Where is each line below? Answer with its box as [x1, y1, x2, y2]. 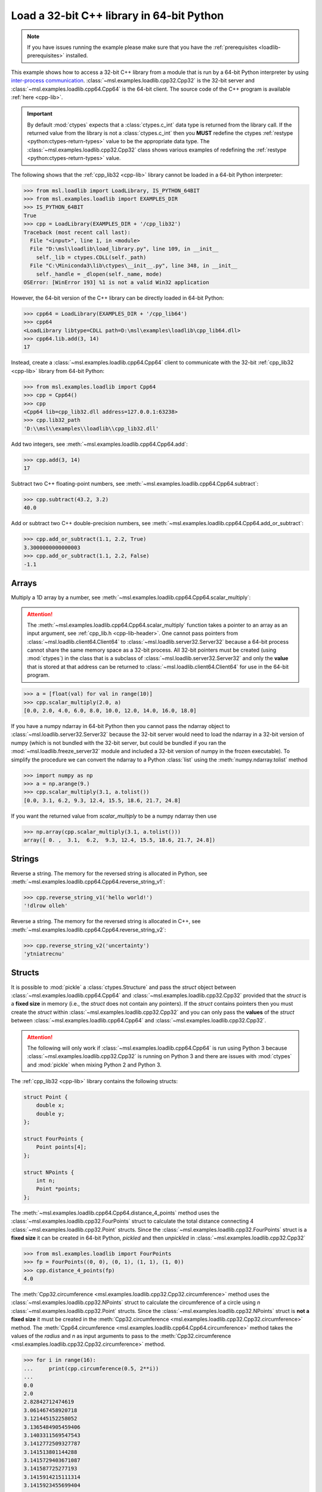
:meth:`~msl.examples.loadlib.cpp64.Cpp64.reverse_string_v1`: [11, 878, 165, 885]
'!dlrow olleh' [23, 902, 68, 910]
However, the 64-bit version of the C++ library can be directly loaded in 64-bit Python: [11, 294, 224, 301]
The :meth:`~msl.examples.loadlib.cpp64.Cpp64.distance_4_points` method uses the [11, 1209, 220, 1216]
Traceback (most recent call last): [23, 229, 131, 236]
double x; [36, 1102, 65, 1109]
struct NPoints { [23, 1169, 75, 1176]
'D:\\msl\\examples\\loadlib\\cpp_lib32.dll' [23, 425, 159, 432]
